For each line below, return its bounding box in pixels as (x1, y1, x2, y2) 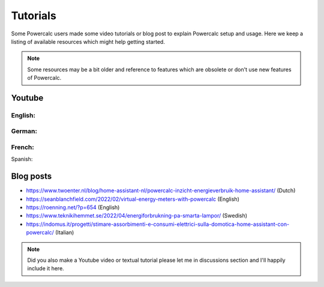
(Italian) (55, 229, 74, 236)
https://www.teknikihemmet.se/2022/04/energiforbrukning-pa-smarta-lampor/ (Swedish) (26, 212, 248, 219)
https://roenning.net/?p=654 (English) (26, 204, 120, 211)
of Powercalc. (27, 74, 62, 81)
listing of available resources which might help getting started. (11, 38, 165, 45)
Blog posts (11, 171, 52, 182)
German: (11, 127, 37, 135)
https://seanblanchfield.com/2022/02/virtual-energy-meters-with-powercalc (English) (26, 195, 239, 203)
